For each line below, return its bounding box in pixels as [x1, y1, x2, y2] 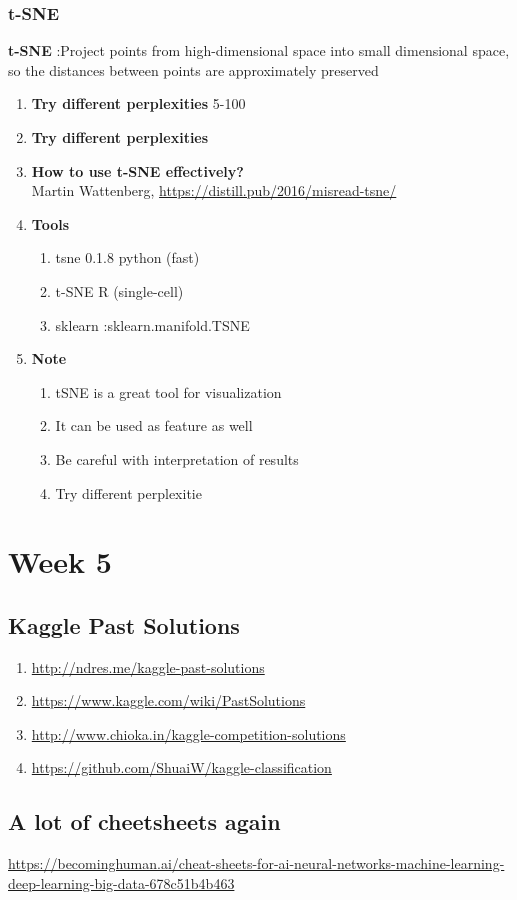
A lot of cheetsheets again [8, 806, 281, 837]
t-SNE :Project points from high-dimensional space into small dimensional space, [8, 40, 510, 61]
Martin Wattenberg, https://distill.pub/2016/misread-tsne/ [31, 180, 397, 201]
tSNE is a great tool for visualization [55, 381, 282, 402]
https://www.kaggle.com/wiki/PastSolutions [31, 690, 306, 711]
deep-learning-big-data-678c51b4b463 [8, 872, 235, 893]
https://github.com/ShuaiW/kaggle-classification [31, 757, 332, 778]
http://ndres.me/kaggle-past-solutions [31, 656, 265, 677]
